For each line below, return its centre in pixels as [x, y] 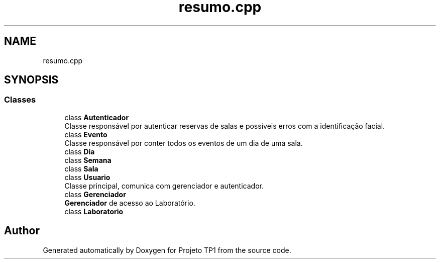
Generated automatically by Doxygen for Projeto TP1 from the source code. [167, 250]
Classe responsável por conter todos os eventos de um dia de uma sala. [184, 143]
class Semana [88, 160]
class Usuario [87, 177]
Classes [20, 100]
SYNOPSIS [31, 80]
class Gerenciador [95, 194]
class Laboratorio [94, 211]
